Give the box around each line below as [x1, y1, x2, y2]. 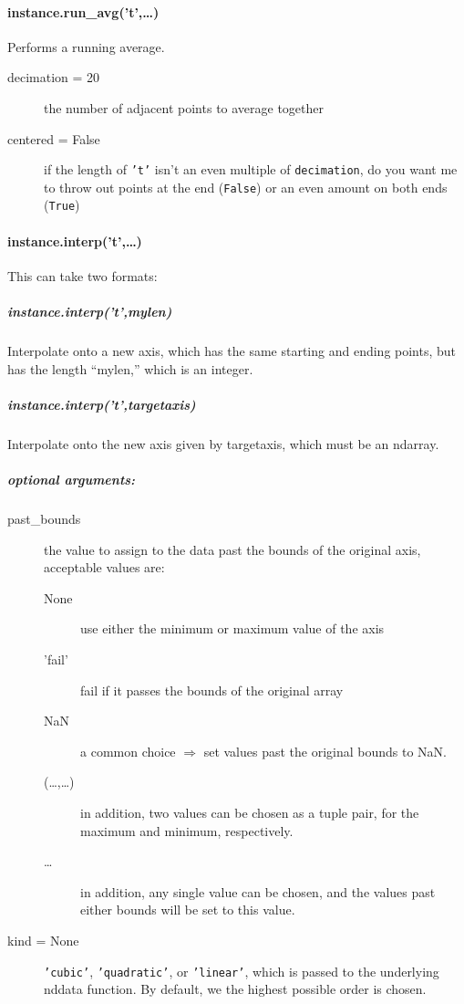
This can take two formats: [7, 266, 158, 285]
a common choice [80, 741, 176, 760]
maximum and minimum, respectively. [80, 821, 294, 840]
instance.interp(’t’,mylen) [7, 302, 172, 321]
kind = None [7, 930, 79, 949]
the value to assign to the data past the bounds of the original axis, [44, 539, 421, 559]
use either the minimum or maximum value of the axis [80, 619, 385, 638]
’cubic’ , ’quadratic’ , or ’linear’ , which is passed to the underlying [44, 961, 439, 980]
